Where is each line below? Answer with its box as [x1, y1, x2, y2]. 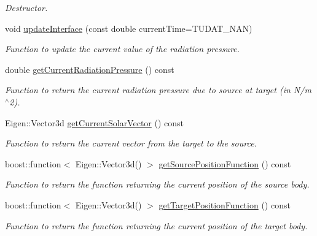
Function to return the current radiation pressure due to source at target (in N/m [5, 83, 311, 96]
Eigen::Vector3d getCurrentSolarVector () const [5, 116, 184, 129]
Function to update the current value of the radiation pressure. [5, 42, 240, 55]
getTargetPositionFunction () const [158, 198, 291, 211]
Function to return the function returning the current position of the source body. [5, 178, 310, 191]
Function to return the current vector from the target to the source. [5, 137, 257, 150]
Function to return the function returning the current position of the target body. [5, 219, 308, 232]
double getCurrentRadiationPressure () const [5, 63, 174, 75]
